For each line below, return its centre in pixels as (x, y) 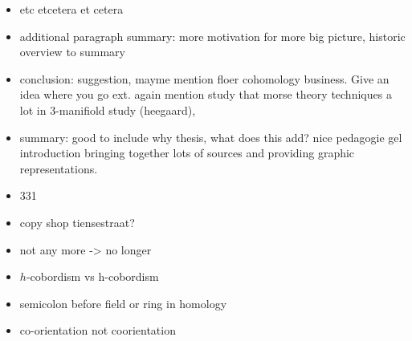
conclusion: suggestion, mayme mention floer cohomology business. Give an (204, 78)
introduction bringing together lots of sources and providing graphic (187, 153)
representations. (59, 168)
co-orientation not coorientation (98, 330)
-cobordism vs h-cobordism (92, 276)
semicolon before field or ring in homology (123, 303)
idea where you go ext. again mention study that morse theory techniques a (206, 94)
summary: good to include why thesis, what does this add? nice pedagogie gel (211, 137)
